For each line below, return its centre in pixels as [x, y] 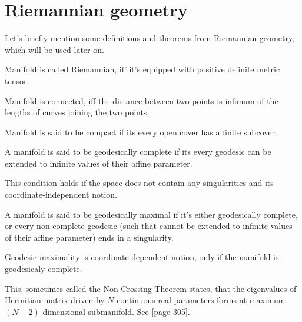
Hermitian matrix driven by [55, 300]
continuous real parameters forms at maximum [201, 300]
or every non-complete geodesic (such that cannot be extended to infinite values [149, 226]
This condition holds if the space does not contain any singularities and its [139, 183]
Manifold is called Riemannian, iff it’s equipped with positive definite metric [142, 69]
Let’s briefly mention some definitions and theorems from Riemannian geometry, [150, 38]
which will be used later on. [54, 49]
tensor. [17, 80]
